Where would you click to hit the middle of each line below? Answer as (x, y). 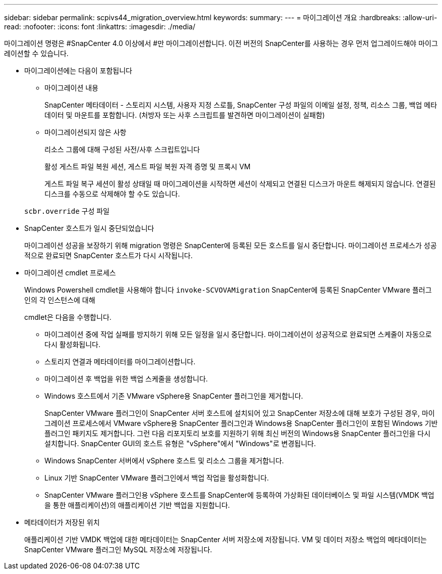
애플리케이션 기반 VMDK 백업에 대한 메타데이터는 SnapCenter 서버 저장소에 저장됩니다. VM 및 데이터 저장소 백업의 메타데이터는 (226, 539)
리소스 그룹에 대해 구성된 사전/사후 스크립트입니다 (122, 149)
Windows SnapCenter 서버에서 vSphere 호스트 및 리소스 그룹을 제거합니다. (164, 461)
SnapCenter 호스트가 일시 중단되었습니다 (89, 228)
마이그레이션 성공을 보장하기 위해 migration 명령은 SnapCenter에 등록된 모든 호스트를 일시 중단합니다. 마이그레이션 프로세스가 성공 (231, 245)
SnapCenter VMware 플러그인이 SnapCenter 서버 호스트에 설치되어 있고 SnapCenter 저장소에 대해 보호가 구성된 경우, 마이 (240, 413)
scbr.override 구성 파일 (67, 211)
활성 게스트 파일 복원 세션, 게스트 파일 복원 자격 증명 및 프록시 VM (148, 166)
